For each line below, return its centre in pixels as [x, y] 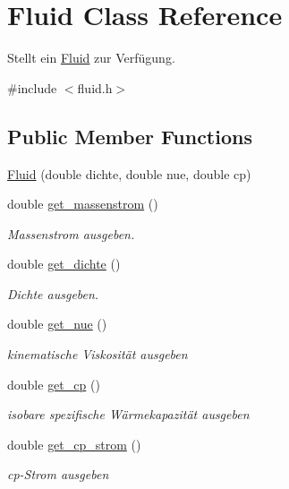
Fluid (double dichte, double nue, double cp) [129, 173]
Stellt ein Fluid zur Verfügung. [91, 58]
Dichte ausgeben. [53, 293]
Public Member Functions [130, 136]
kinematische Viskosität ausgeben [98, 354]
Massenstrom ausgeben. [71, 233]
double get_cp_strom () [74, 444]
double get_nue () [57, 324]
